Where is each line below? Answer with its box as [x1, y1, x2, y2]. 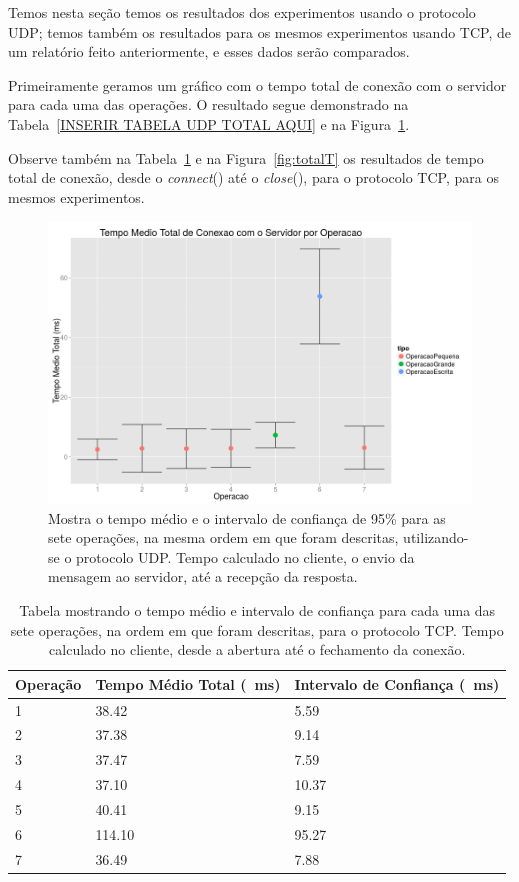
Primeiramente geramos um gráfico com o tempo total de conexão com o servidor [8, 74, 507, 95]
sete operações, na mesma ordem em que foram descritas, [48, 527, 399, 548]
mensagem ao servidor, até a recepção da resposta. [48, 566, 358, 587]
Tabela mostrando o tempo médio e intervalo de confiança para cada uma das [19, 599, 496, 620]
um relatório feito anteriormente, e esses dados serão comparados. [8, 41, 410, 62]
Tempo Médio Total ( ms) [95, 673, 281, 694]
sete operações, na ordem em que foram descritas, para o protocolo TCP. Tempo [10, 619, 504, 640]
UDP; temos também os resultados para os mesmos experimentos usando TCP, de [8, 21, 511, 42]
